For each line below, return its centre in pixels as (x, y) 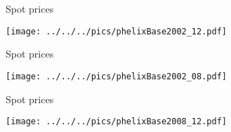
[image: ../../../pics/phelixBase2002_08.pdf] (116, 76)
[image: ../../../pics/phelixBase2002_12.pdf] (116, 31)
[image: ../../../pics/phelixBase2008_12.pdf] (116, 122)
